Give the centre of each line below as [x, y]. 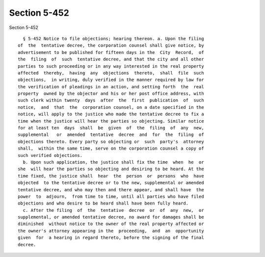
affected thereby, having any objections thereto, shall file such [111, 73]
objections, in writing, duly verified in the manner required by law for [111, 80]
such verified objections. [50, 155]
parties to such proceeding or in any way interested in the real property [111, 66]
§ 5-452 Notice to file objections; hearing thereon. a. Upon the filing [113, 39]
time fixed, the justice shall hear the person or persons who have [111, 176]
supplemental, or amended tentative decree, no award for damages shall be [111, 217]
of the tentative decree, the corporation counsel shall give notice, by [111, 46]
